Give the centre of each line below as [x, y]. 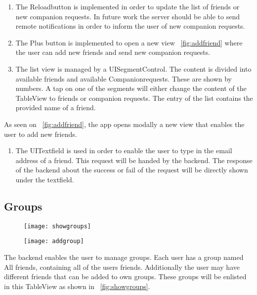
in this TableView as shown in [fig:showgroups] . [77, 286]
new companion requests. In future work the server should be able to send [128, 16]
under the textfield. [45, 179]
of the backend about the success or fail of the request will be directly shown [132, 170]
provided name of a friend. [56, 107]
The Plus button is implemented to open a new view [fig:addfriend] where [129, 42]
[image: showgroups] [58, 226]
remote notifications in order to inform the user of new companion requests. [130, 26]
